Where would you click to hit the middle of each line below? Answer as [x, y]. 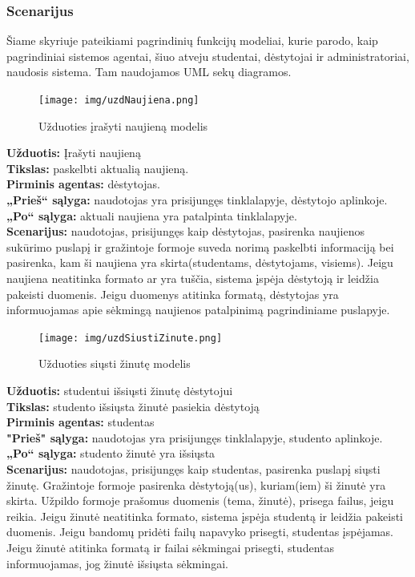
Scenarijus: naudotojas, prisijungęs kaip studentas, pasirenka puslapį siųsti [193, 469]
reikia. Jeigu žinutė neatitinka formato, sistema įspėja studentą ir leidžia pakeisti [205, 516]
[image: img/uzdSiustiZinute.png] [131, 338]
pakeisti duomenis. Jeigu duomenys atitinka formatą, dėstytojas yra [173, 294]
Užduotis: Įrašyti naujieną [74, 153]
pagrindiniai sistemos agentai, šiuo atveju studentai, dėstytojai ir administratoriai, [208, 56]
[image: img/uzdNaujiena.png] [119, 100]
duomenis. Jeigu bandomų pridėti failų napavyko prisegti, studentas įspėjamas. [200, 532]
